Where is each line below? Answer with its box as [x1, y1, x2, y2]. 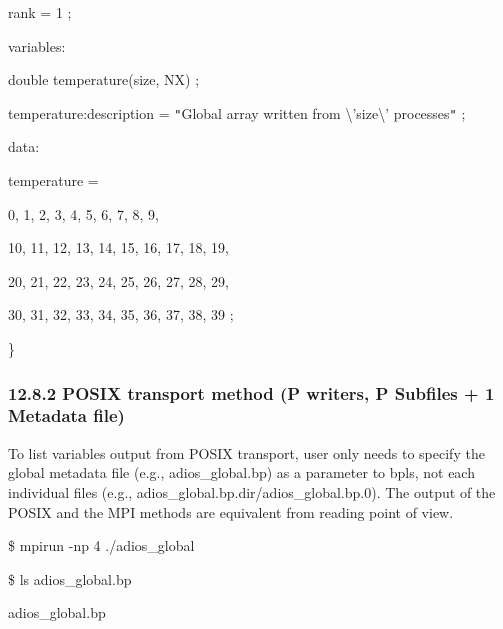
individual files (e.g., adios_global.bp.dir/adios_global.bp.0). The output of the [8, 481, 496, 502]
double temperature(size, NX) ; [8, 69, 200, 90]
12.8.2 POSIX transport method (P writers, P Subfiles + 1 [8, 380, 495, 405]
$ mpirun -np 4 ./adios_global [8, 535, 195, 556]
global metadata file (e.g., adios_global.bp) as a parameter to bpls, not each [8, 462, 475, 483]
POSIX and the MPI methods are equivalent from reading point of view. [8, 501, 454, 522]
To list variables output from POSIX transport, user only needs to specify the [8, 442, 485, 463]
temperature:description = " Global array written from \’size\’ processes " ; [8, 102, 466, 123]
